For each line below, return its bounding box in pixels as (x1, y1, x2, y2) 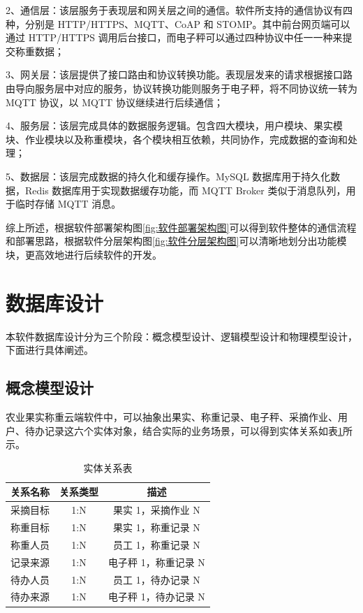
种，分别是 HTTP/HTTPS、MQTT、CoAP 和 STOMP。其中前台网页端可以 (6, 16, 350, 31)
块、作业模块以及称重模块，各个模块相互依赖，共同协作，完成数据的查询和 (6, 131, 348, 146)
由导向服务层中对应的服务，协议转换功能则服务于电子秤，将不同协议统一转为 (6, 80, 357, 95)
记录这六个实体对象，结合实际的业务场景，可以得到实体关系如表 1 (44, 423, 343, 438)
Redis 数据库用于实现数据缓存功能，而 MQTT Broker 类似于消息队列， (24, 182, 346, 197)
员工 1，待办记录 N (113, 572, 200, 586)
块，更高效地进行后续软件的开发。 (6, 247, 162, 261)
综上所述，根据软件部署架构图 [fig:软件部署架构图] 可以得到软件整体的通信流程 (6, 219, 357, 234)
